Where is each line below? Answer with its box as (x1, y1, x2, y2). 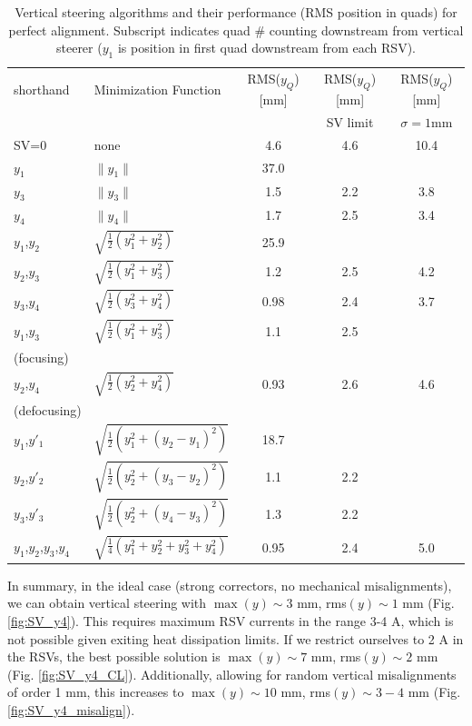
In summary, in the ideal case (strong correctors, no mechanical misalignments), (7, 575, 452, 594)
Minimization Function (93, 79, 221, 98)
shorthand (14, 79, 70, 98)
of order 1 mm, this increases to (7, 682, 184, 701)
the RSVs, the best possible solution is (7, 647, 221, 666)
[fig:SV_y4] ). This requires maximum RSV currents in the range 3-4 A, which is (7, 612, 454, 630)
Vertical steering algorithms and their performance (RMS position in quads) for (15, 3, 457, 21)
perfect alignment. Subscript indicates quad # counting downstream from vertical (8, 20, 464, 39)
